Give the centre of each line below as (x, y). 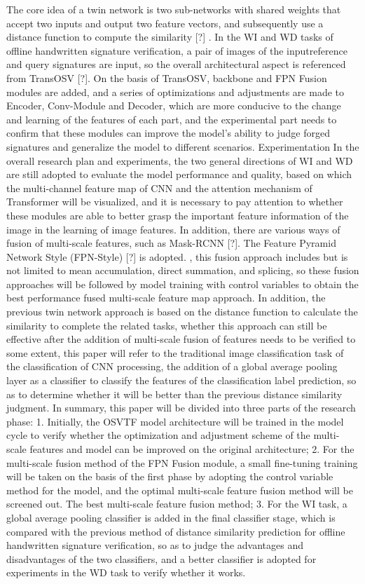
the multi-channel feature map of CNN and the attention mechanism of (159, 188)
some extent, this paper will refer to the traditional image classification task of (175, 352)
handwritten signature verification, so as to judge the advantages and (155, 545)
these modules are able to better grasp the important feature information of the (178, 215)
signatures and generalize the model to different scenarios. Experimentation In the (183, 146)
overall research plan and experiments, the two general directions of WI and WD (180, 160)
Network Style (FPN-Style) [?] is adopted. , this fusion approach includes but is (177, 256)
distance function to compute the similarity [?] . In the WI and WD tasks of (170, 37)
